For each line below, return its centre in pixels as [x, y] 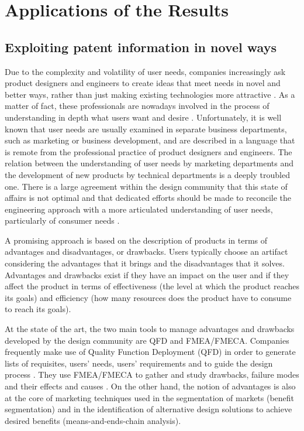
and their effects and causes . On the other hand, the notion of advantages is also [150, 386]
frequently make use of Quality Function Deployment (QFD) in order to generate [150, 352]
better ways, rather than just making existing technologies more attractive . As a [150, 94]
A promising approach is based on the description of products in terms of [136, 240]
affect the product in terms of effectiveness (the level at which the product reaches [152, 286]
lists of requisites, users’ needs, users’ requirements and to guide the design [139, 363]
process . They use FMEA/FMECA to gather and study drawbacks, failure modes [152, 374]
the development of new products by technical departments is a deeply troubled [148, 174]
